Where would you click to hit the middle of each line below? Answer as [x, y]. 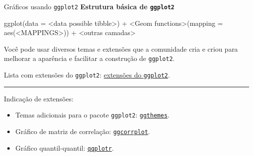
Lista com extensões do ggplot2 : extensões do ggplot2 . [87, 75]
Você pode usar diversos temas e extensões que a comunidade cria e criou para [121, 49]
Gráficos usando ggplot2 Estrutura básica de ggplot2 [89, 6]
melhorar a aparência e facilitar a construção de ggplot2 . [90, 58]
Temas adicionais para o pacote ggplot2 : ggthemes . [92, 115]
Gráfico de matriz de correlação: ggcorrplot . [83, 131]
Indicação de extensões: [39, 98]
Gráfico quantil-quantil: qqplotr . [64, 147]
